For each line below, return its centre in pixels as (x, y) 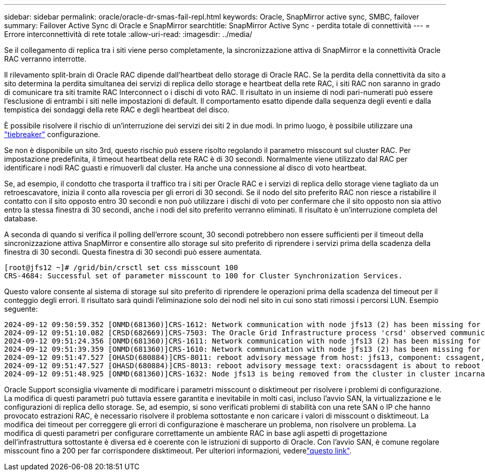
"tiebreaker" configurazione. (52, 134)
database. (21, 218)
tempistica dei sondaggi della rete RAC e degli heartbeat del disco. (117, 110)
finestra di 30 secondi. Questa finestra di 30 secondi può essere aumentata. (133, 252)
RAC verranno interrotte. (45, 59)
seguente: (21, 309)
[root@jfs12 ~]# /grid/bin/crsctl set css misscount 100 (121, 268)
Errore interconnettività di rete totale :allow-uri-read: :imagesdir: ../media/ (128, 34)
